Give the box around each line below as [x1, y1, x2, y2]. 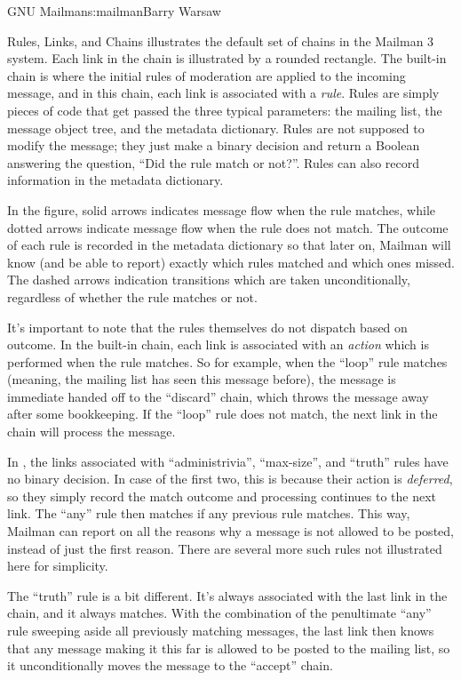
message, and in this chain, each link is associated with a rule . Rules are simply [7, 84, 440, 102]
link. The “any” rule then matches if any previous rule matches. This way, [7, 504, 410, 523]
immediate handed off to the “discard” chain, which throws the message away [7, 387, 429, 405]
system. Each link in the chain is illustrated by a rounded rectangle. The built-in [7, 49, 447, 68]
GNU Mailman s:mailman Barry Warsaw [7, 2, 221, 20]
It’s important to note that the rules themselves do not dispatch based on [7, 317, 408, 336]
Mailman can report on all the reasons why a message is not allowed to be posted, [7, 522, 454, 540]
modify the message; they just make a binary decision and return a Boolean [7, 136, 420, 155]
